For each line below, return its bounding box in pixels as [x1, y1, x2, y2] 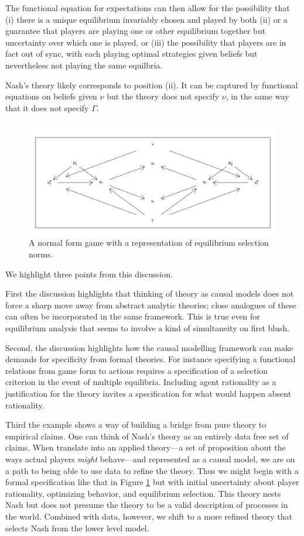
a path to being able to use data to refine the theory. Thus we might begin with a [5, 464, 299, 476]
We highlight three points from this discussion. [5, 267, 173, 280]
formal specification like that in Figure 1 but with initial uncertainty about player [5, 476, 299, 488]
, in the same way [226, 90, 289, 102]
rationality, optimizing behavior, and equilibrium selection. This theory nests [5, 487, 281, 499]
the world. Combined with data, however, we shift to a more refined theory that [5, 510, 292, 522]
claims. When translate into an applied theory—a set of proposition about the [5, 441, 286, 453]
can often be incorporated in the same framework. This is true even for [5, 310, 260, 322]
